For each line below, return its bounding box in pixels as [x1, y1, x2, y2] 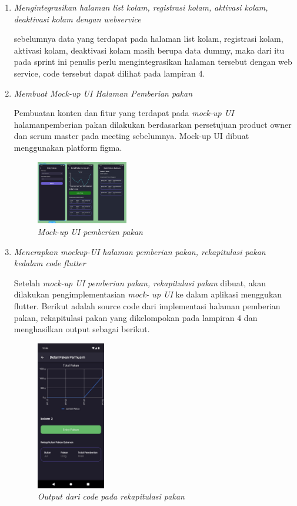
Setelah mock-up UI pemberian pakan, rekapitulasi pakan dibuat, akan [14, 276, 266, 289]
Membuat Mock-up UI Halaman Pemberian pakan [14, 87, 193, 99]
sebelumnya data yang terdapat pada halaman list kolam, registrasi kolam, [14, 32, 283, 45]
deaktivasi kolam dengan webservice [14, 12, 141, 25]
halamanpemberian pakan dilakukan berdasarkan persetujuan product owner [14, 118, 292, 130]
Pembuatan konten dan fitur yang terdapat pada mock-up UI [14, 107, 234, 119]
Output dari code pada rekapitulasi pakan [37, 490, 185, 502]
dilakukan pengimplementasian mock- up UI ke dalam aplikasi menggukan [14, 288, 282, 300]
